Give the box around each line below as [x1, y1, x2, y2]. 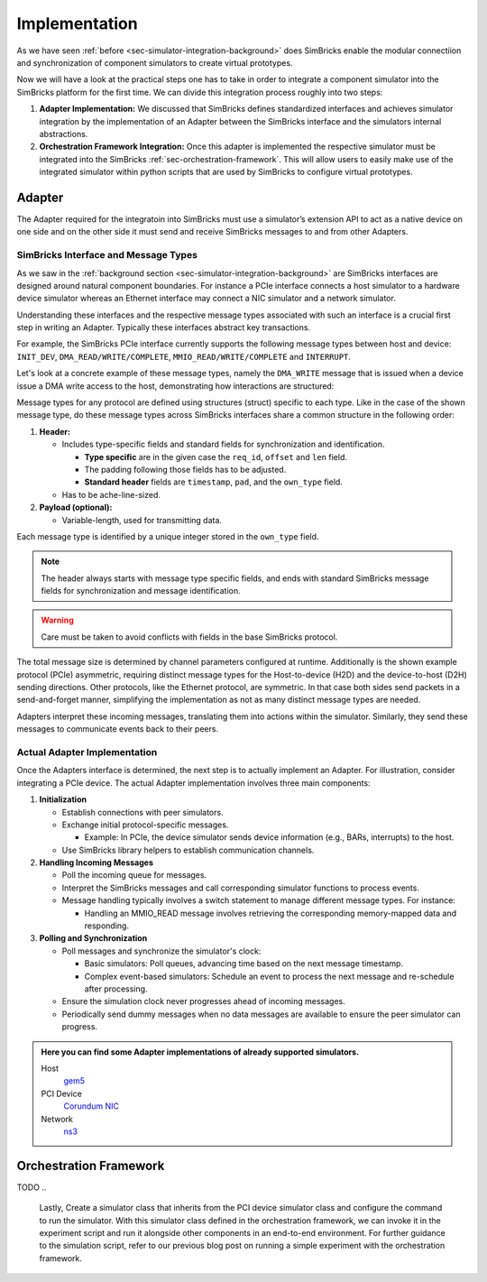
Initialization [39, 794, 87, 805]
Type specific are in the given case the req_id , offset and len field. [84, 451, 347, 462]
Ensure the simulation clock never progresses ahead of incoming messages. [61, 996, 346, 1007]
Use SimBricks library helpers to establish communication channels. [61, 844, 315, 855]
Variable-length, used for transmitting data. [61, 514, 223, 525]
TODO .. [16, 1182, 47, 1193]
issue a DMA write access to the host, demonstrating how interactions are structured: [16, 380, 335, 392]
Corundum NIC [63, 1101, 120, 1111]
